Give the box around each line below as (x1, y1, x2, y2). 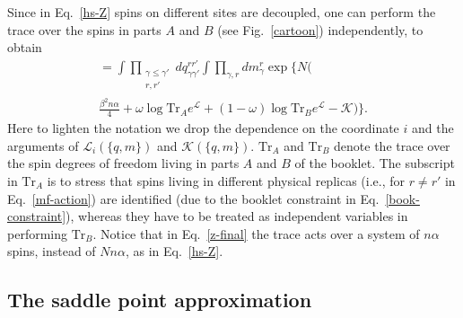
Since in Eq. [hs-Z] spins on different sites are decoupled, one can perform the (7, 3, 436, 21)
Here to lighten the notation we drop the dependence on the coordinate (7, 119, 399, 137)
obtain (7, 38, 42, 57)
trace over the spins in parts (7, 20, 162, 39)
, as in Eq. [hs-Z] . (125, 242, 223, 261)
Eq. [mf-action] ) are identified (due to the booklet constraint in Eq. (7, 189, 380, 208)
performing (7, 224, 67, 243)
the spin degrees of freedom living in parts (7, 154, 240, 172)
